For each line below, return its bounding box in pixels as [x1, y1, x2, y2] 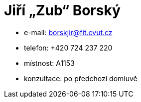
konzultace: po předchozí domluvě [24, 74, 138, 83]
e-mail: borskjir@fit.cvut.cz [24, 28, 113, 37]
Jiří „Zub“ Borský [4, 2, 121, 19]
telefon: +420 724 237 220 [24, 43, 113, 52]
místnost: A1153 [24, 58, 75, 67]
